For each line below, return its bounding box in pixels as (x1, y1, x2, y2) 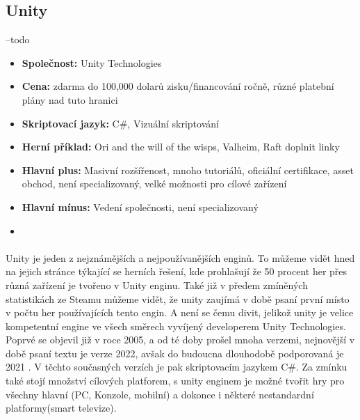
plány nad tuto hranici (22, 92, 118, 107)
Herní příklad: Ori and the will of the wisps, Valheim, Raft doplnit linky (22, 139, 340, 154)
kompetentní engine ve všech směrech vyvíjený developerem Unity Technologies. (6, 318, 346, 333)
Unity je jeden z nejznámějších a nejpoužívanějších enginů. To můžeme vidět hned (6, 250, 355, 265)
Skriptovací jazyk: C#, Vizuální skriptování (22, 116, 219, 130)
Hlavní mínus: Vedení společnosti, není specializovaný (22, 199, 259, 214)
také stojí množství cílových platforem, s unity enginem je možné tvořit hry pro (6, 373, 345, 388)
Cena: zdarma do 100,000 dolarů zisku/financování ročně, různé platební (22, 79, 334, 93)
